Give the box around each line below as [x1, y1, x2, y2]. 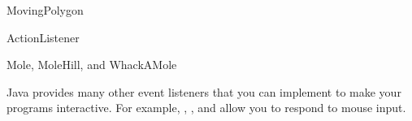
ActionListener [7, 28, 80, 45]
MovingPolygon [7, 2, 84, 18]
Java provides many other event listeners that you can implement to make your [7, 83, 401, 100]
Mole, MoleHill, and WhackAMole [7, 56, 177, 73]
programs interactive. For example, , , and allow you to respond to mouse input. [7, 99, 406, 116]
